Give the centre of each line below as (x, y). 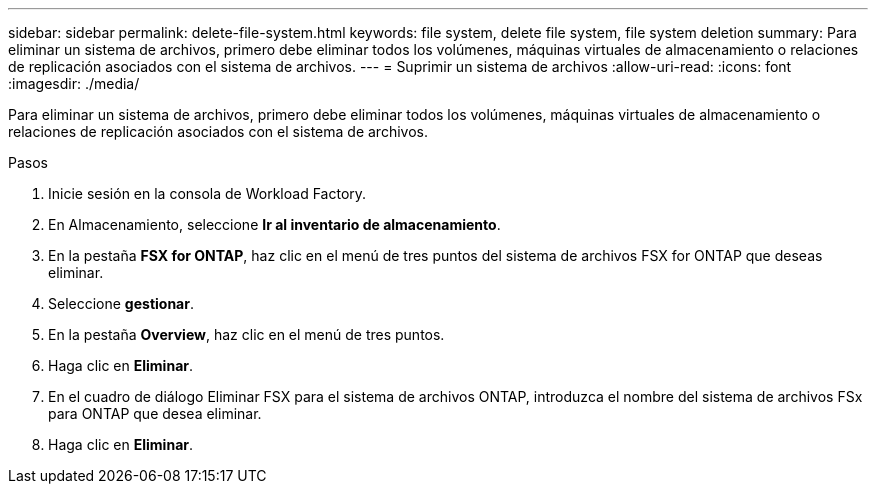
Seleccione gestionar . (121, 303)
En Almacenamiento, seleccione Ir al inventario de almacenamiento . (274, 224)
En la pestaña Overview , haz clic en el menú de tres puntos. (246, 334)
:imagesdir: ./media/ (74, 83)
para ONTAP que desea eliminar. (155, 413)
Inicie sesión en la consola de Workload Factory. (207, 193)
